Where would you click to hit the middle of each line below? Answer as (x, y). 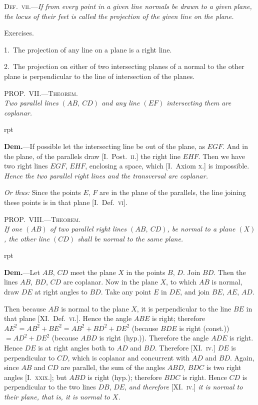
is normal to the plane (95, 308)
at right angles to (61, 292)
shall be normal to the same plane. (130, 238)
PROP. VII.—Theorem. (41, 93)
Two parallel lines (31, 103)
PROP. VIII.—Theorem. (42, 219)
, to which (181, 282)
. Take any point (126, 292)
